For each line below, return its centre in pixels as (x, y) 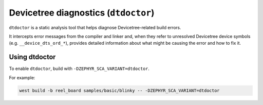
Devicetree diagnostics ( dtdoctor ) (82, 13)
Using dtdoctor (32, 57)
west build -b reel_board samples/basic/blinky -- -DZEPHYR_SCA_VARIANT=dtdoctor (120, 90)
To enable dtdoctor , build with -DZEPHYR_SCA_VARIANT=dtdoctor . (79, 69)
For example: (22, 77)
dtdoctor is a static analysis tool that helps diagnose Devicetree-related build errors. (95, 27)
